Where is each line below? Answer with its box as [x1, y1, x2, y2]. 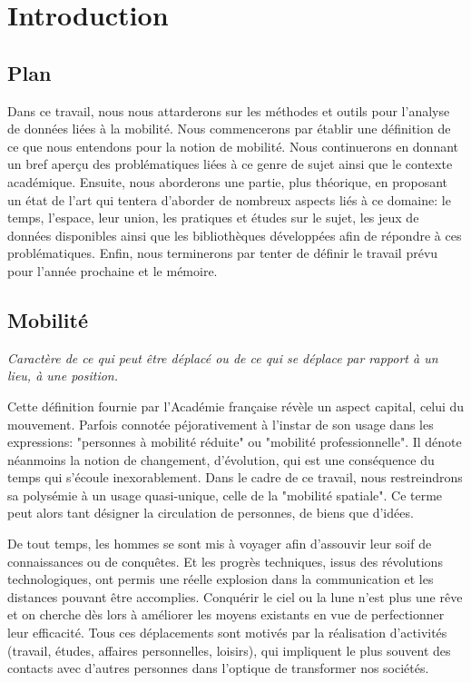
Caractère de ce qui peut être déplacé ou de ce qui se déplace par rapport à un [7, 348, 438, 367]
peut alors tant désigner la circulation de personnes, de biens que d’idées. [7, 503, 414, 522]
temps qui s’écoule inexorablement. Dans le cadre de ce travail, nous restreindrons [7, 468, 463, 487]
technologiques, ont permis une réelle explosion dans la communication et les [7, 569, 434, 589]
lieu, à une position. [7, 366, 119, 385]
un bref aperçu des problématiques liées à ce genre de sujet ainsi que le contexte [7, 154, 453, 173]
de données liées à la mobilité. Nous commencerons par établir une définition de [7, 119, 451, 138]
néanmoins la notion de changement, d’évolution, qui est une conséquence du [7, 450, 435, 469]
